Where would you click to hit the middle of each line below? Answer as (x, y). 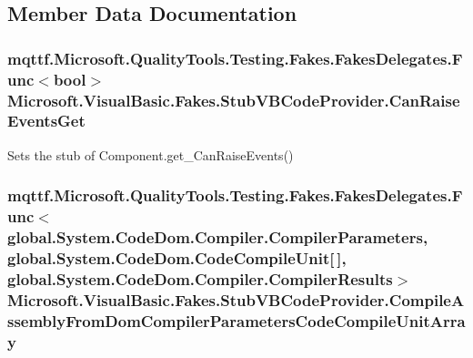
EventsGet (46, 121)
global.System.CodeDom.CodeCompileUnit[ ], (177, 258)
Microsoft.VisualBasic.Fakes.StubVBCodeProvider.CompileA (236, 299)
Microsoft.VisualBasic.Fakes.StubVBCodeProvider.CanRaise (234, 100)
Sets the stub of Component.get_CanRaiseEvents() (151, 154)
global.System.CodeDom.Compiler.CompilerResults (200, 278)
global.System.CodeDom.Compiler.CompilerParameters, (218, 237)
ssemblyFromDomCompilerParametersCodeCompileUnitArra (236, 320)
